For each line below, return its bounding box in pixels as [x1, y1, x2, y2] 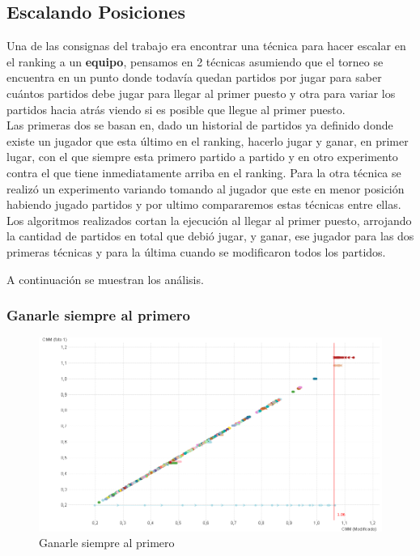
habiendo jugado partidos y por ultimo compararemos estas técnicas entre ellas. [6, 196, 401, 213]
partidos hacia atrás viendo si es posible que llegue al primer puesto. [6, 100, 346, 117]
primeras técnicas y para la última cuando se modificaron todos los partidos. [6, 243, 386, 260]
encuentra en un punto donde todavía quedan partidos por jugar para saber [6, 69, 382, 86]
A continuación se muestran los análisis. [6, 270, 204, 287]
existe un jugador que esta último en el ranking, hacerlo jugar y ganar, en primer [6, 132, 409, 149]
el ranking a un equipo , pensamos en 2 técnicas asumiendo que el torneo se [6, 53, 384, 70]
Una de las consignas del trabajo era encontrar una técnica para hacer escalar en [6, 37, 406, 54]
